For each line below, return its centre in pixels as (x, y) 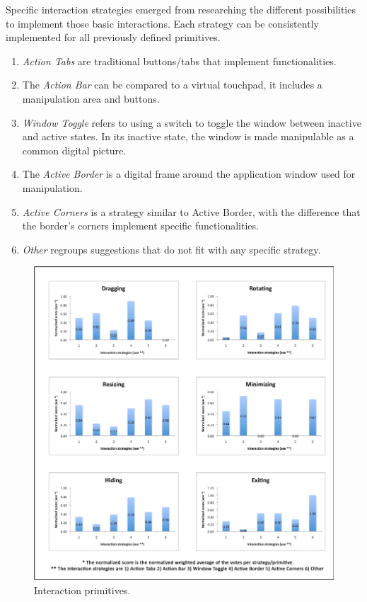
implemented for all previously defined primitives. (113, 37)
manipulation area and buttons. (91, 98)
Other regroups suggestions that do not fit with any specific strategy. (171, 249)
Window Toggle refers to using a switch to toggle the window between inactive (192, 122)
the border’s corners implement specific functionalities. (140, 226)
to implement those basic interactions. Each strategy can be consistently (162, 23)
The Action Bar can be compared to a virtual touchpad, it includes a (172, 85)
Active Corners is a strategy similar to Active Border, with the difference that (191, 211)
